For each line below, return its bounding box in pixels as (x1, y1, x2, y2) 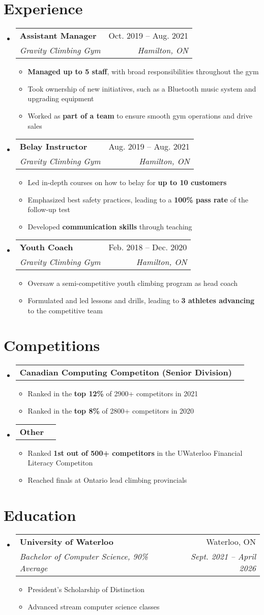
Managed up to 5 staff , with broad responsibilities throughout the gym (27, 66, 259, 77)
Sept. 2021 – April (190, 550, 256, 563)
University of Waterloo (19, 536, 113, 548)
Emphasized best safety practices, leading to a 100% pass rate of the (27, 194, 249, 204)
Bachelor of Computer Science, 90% (19, 550, 148, 563)
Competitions (4, 335, 100, 356)
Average (19, 562, 48, 574)
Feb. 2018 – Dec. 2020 (108, 241, 187, 253)
